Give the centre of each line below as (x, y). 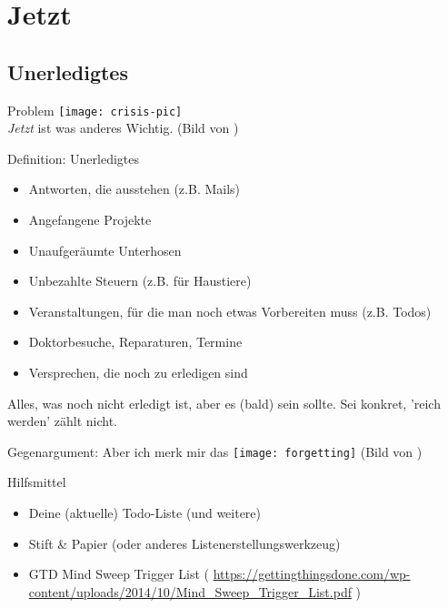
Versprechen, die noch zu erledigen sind (138, 372)
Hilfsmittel (37, 482)
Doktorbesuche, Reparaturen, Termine (135, 342)
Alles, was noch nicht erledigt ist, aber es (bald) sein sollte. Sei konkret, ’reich (224, 403)
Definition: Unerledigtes (73, 158)
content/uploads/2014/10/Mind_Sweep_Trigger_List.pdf (190, 591)
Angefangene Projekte (90, 220)
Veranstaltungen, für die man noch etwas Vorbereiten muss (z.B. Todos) (230, 311)
